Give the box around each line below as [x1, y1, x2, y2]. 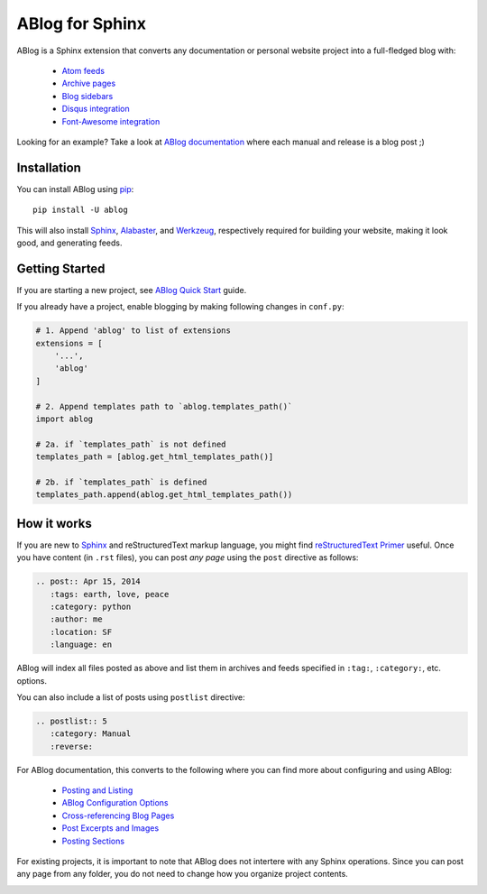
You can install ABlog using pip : [16, 183, 134, 194]
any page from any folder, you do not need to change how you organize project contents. [16, 869, 349, 880]
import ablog [35, 413, 94, 424]
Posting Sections [61, 835, 125, 846]
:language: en [50, 640, 113, 650]
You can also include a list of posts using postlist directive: [16, 691, 245, 703]
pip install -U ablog [32, 205, 128, 216]
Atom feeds [61, 65, 106, 76]
